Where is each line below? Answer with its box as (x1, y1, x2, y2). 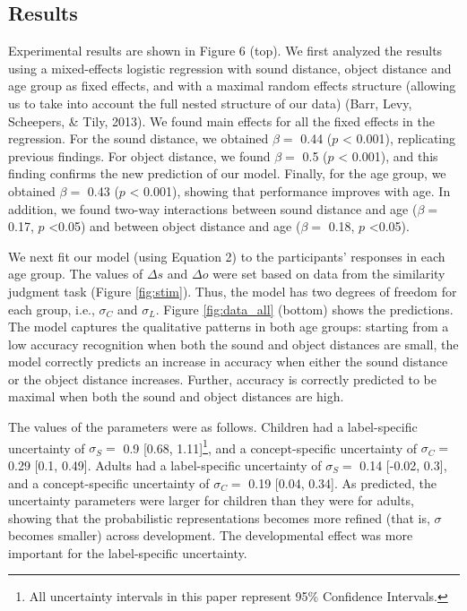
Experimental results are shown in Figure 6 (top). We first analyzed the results (8, 41, 443, 60)
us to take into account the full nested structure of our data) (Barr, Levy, (8, 93, 412, 112)
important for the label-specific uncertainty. (8, 543, 247, 562)
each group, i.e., (8, 299, 95, 318)
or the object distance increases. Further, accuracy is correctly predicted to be (8, 369, 437, 388)
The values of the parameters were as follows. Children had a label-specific (8, 417, 418, 436)
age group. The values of (8, 264, 143, 283)
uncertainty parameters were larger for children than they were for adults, (8, 491, 414, 510)
